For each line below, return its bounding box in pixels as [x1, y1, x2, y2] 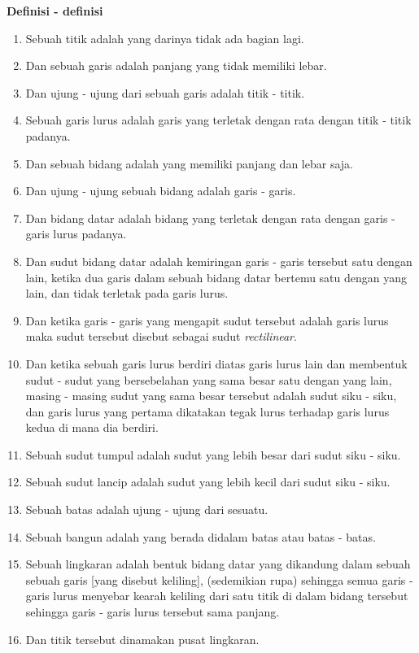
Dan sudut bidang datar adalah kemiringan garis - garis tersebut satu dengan [25, 252, 412, 269]
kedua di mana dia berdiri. [25, 419, 159, 436]
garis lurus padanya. [25, 225, 127, 242]
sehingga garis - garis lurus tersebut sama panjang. [25, 603, 280, 620]
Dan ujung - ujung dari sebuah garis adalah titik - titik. [25, 84, 305, 101]
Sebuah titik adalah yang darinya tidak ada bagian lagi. [25, 29, 304, 46]
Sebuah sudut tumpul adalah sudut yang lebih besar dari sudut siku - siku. [25, 446, 401, 463]
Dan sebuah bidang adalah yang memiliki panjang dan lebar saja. [25, 155, 353, 172]
